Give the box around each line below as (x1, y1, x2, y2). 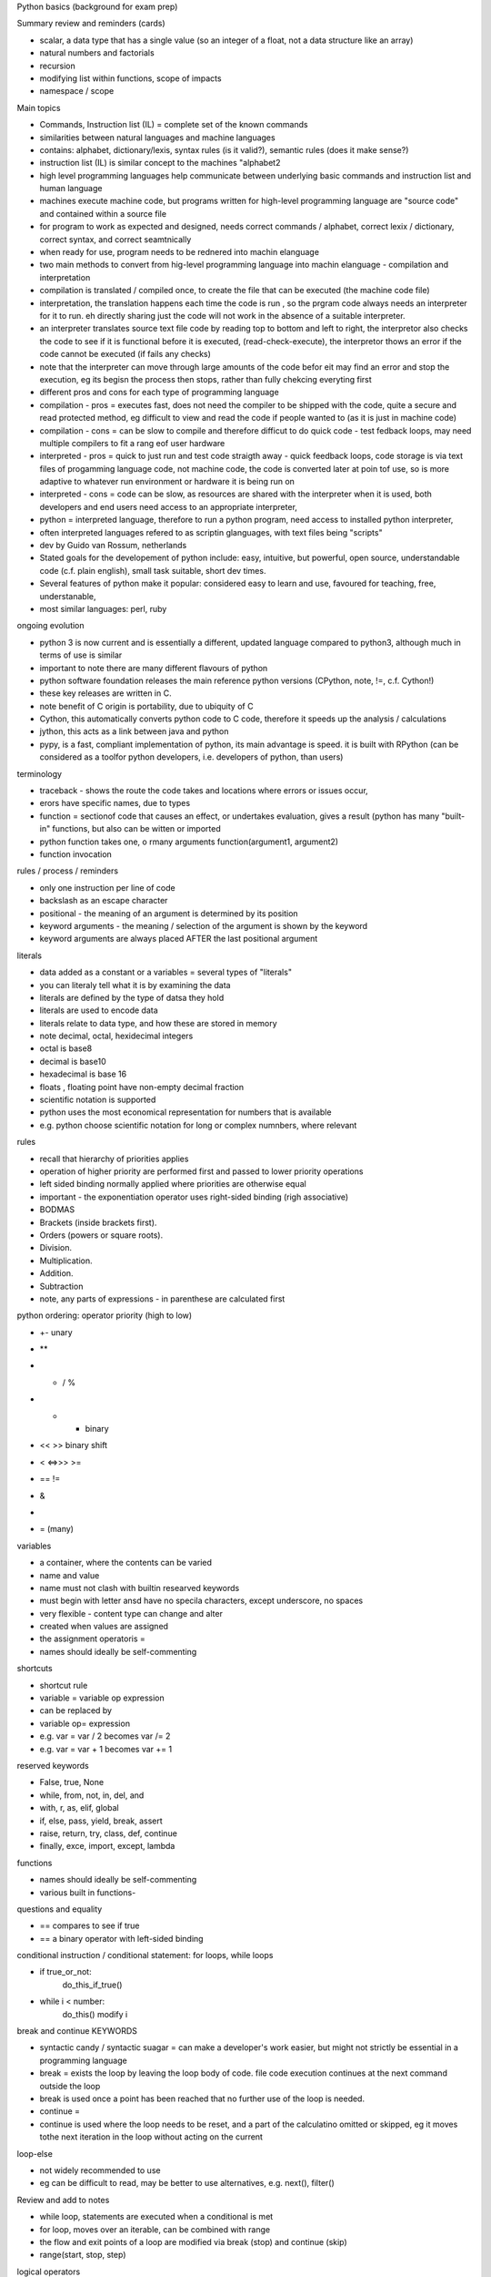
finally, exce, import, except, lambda (39, 1841, 175, 1852)
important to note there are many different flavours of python (39, 662, 268, 673)
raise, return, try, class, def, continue (39, 1827, 177, 1839)
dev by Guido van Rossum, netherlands (39, 540, 187, 551)
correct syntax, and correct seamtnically (39, 233, 192, 245)
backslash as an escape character (39, 895, 168, 906)
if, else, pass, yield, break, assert (39, 1815, 163, 1826)
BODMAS (39, 1204, 75, 1215)
